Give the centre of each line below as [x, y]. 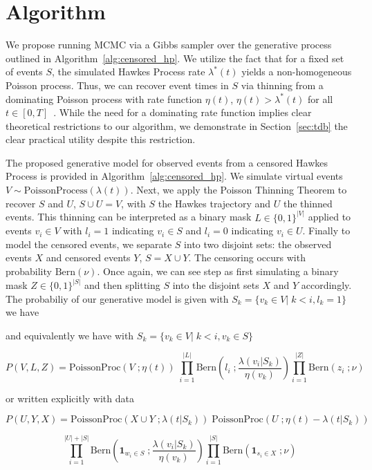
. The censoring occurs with [247, 257]
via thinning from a [282, 85]
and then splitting [122, 285]
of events [24, 72]
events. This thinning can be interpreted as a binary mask [129, 217]
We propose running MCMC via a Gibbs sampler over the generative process [169, 45]
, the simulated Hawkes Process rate [129, 72]
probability [29, 271]
